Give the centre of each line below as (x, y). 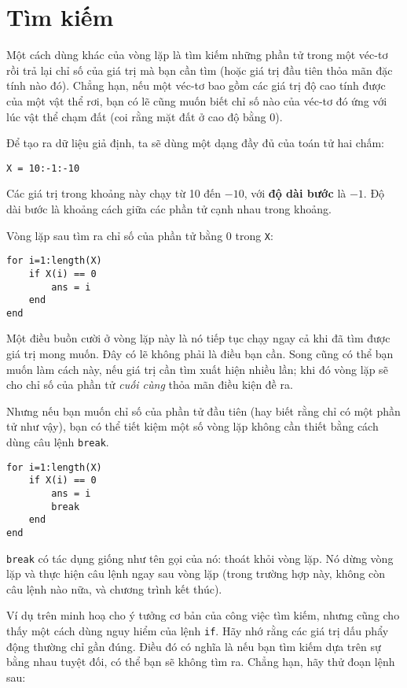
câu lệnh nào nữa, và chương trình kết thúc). (114, 588)
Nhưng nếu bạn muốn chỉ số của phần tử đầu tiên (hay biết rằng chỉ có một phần (203, 411)
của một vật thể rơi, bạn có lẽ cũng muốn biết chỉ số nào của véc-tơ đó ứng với (197, 100)
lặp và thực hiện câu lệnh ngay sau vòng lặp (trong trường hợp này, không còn (196, 573)
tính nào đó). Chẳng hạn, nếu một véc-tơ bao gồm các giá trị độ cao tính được (196, 85)
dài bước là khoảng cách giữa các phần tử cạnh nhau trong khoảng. (169, 208)
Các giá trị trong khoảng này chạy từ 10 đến (114, 193)
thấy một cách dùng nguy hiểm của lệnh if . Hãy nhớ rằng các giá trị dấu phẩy (198, 631)
